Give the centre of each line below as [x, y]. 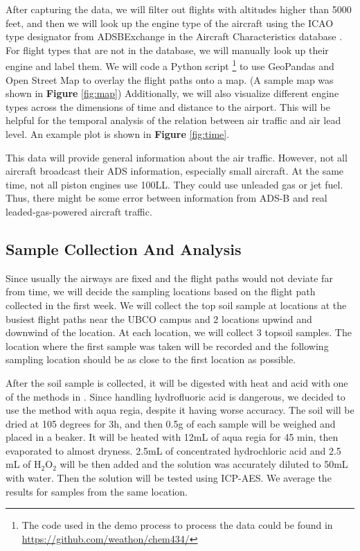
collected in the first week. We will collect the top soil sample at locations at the [176, 305]
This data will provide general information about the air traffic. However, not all [177, 157]
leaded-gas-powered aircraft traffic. [79, 211]
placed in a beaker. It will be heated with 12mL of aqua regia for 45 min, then [172, 437]
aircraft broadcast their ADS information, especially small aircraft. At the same [175, 171]
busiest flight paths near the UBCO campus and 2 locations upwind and [159, 318]
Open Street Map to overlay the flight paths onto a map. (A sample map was [170, 79]
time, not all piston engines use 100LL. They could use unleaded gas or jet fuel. [174, 184]
